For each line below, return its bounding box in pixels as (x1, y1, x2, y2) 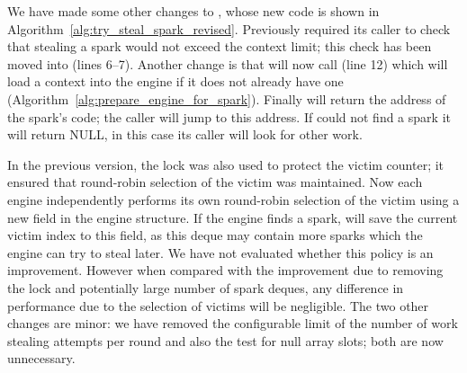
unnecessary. (7, 349, 76, 368)
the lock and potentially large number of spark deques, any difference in (7, 278, 404, 297)
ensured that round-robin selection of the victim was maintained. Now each (7, 173, 423, 191)
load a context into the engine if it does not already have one (7, 72, 344, 91)
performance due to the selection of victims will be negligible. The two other (7, 296, 429, 315)
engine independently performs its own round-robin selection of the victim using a (7, 190, 460, 209)
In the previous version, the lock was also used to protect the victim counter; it (7, 155, 445, 173)
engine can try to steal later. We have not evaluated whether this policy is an (7, 243, 434, 262)
